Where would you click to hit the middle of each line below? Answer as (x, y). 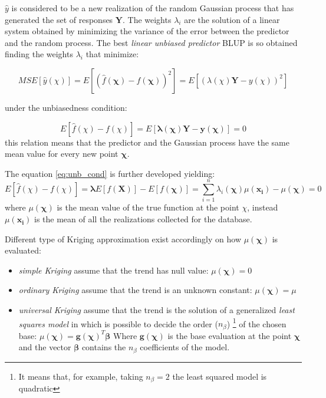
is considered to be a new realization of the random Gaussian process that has (153, 8)
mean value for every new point (62, 154)
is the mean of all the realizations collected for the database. (143, 219)
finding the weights (39, 54)
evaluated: (23, 250)
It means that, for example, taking (81, 376)
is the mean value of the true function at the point (148, 207)
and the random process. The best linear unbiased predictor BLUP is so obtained (151, 42)
